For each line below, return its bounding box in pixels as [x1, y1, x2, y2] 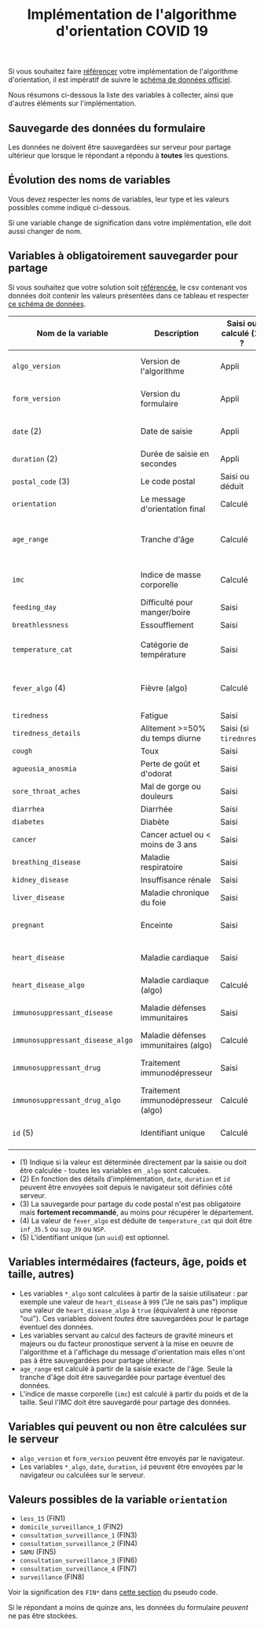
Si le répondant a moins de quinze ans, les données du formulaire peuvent [8, 1603, 249, 1612]
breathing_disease [12, 857, 81, 867]
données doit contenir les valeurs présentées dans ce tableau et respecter [8, 290, 249, 300]
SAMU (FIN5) [19, 1547, 57, 1556]
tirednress [219, 734, 261, 743]
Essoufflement [140, 620, 194, 631]
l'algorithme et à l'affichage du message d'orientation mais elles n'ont [19, 1347, 246, 1356]
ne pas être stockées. [8, 1611, 79, 1621]
